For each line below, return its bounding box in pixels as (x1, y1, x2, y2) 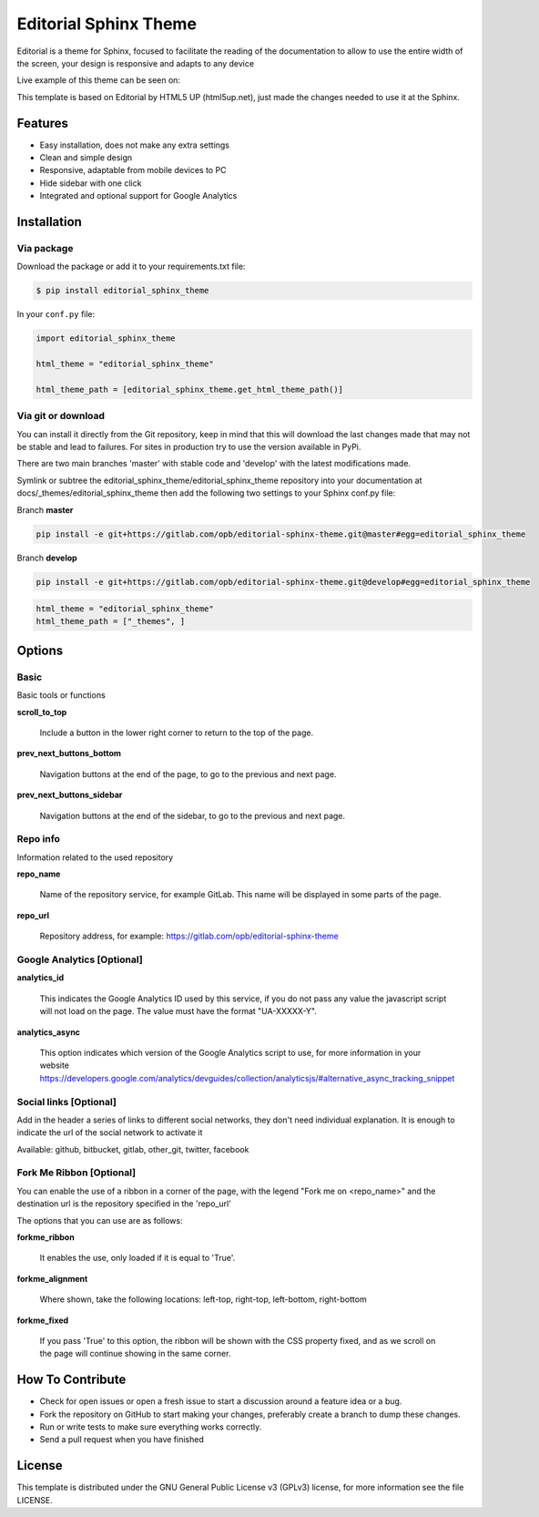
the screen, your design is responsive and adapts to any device (16, 57, 255, 68)
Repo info (16, 833, 61, 846)
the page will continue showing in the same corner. (39, 1348, 231, 1359)
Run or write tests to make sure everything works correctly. (39, 1421, 262, 1432)
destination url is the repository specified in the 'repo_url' (16, 1198, 232, 1209)
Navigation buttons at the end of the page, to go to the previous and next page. (39, 768, 337, 779)
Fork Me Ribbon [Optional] (16, 1166, 137, 1179)
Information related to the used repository (16, 852, 174, 863)
